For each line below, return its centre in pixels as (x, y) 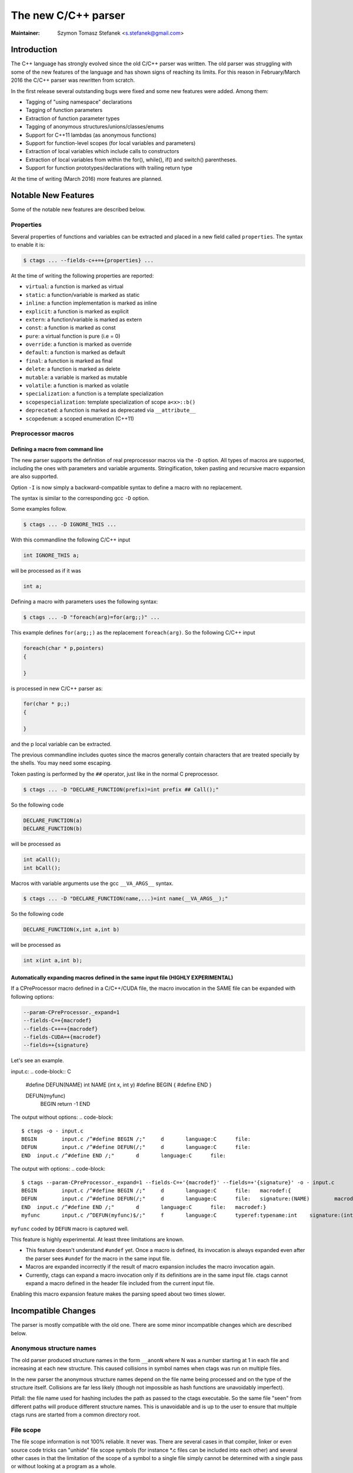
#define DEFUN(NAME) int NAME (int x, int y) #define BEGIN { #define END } (119, 1085)
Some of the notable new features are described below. (78, 210)
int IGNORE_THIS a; (51, 556)
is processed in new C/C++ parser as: (57, 688)
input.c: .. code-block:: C (41, 1071)
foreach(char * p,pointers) (64, 648)
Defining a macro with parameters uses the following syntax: (84, 602)
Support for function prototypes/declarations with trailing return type (109, 168)
